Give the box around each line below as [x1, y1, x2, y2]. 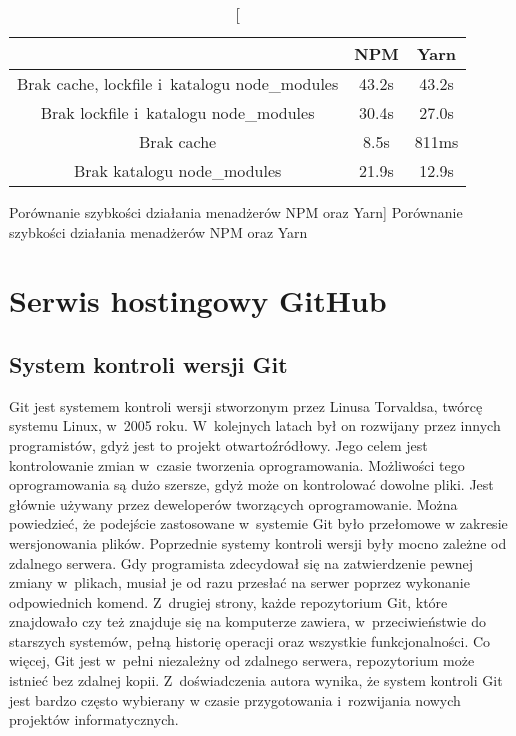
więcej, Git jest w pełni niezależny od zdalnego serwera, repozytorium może [9, 650, 475, 671]
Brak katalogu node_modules [73, 159, 282, 182]
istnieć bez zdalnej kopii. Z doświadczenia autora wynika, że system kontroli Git [9, 670, 503, 691]
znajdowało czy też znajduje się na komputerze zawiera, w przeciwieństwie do [9, 611, 487, 632]
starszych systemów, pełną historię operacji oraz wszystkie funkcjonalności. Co [9, 630, 491, 651]
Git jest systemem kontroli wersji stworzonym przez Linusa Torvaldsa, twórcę [9, 395, 483, 416]
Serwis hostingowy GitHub [9, 280, 387, 321]
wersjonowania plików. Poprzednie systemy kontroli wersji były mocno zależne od [9, 532, 507, 553]
